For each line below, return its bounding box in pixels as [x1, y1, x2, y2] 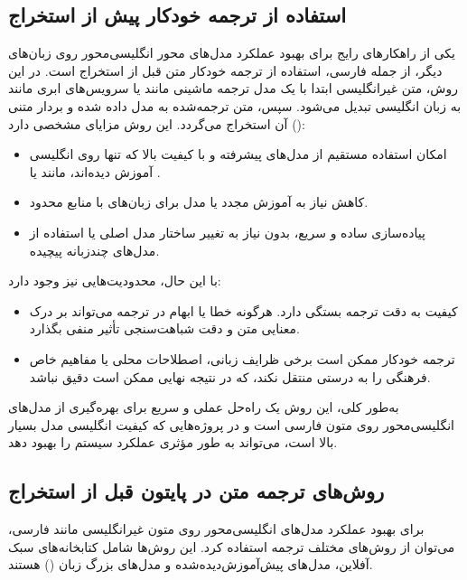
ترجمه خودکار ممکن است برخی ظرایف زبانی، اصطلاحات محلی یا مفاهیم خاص [29, 349, 455, 368]
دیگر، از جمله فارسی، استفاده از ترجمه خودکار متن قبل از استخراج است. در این [8, 61, 443, 80]
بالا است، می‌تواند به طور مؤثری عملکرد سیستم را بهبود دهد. [8, 433, 338, 452]
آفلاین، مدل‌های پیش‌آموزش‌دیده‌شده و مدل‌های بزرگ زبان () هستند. [8, 555, 373, 574]
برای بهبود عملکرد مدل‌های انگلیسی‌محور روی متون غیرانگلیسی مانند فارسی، [8, 519, 425, 538]
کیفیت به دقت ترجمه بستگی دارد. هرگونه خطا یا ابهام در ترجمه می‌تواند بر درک [29, 301, 458, 320]
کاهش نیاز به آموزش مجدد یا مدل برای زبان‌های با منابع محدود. [29, 192, 369, 211]
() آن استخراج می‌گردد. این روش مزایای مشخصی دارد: [8, 114, 305, 133]
